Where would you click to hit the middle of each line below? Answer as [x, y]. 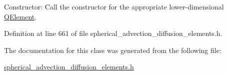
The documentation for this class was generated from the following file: [113, 50]
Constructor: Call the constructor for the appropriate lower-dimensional [114, 6]
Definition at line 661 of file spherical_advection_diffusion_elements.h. [113, 33]
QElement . [20, 16]
